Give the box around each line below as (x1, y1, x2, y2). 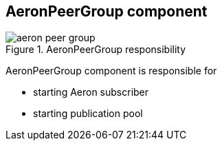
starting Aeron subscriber (33, 86, 149, 98)
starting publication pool (33, 107, 143, 120)
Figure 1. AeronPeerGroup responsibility (5, 43, 186, 56)
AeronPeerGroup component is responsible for (5, 65, 217, 77)
